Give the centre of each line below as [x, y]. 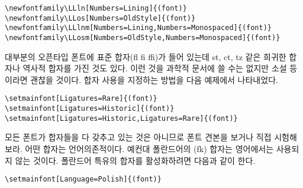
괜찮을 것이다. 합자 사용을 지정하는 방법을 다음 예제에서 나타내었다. [154, 79]
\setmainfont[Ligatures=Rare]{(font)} [81, 99]
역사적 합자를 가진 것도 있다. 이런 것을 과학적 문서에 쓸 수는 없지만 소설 [155, 68]
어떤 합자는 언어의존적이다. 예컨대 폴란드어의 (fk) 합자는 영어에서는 [149, 148]
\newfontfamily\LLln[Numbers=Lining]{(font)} [96, 8]
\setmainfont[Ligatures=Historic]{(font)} [90, 109]
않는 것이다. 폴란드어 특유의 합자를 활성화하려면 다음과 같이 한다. [135, 160]
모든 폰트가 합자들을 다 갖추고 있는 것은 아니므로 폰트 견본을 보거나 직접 [138, 137]
